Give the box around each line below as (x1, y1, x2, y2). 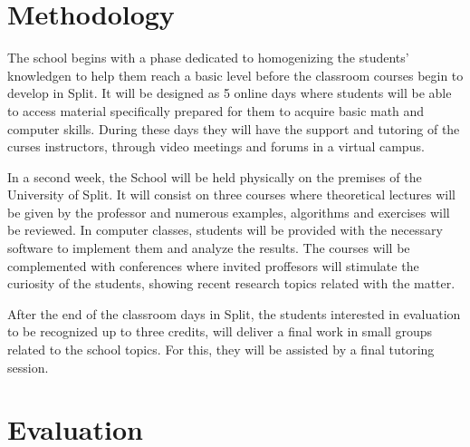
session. (7, 357, 49, 376)
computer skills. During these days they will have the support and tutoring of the (7, 119, 460, 138)
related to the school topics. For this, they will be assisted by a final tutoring (7, 340, 435, 359)
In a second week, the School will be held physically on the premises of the (7, 167, 422, 186)
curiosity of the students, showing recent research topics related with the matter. (7, 274, 456, 293)
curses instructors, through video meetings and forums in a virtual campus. (7, 137, 425, 156)
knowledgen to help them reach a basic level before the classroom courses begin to (7, 65, 464, 84)
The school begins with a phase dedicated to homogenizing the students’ (7, 48, 409, 67)
